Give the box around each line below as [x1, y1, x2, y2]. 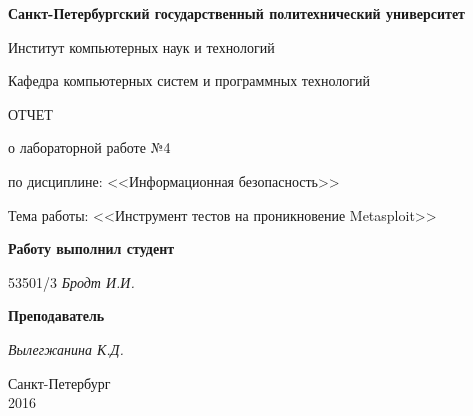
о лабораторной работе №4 [8, 137, 171, 158]
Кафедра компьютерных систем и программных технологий [8, 70, 371, 91]
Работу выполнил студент [8, 238, 175, 259]
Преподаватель [8, 305, 105, 326]
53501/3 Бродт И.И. [8, 271, 135, 292]
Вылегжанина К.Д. [8, 338, 124, 359]
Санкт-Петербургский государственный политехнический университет [8, 3, 465, 23]
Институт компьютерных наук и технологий [8, 36, 275, 57]
